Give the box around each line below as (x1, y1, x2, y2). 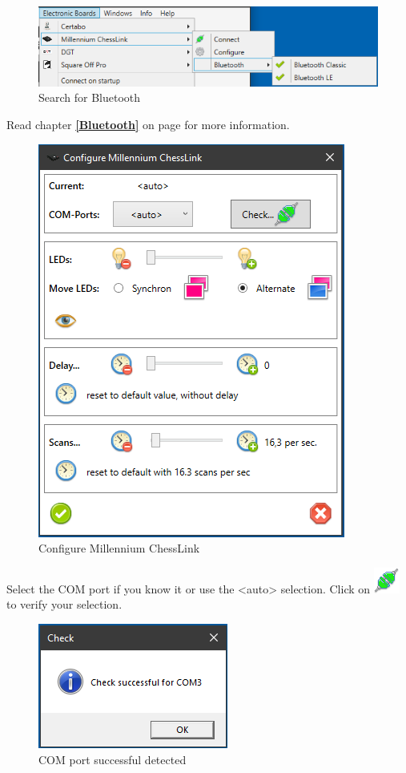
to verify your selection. (6, 596, 123, 613)
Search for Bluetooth (38, 89, 141, 106)
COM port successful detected (38, 751, 187, 767)
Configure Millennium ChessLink (38, 540, 200, 556)
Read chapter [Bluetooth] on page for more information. (6, 116, 290, 133)
